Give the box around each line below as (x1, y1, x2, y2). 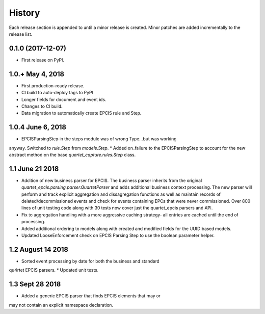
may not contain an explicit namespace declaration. (9, 302, 113, 308)
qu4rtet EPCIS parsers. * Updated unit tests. (9, 267, 99, 273)
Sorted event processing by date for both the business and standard (21, 258, 159, 264)
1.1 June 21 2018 (9, 164, 59, 173)
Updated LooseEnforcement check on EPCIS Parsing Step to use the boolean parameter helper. (21, 233, 215, 238)
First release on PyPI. (21, 57, 65, 63)
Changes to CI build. (21, 103, 63, 109)
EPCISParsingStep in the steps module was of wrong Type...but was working (21, 136, 177, 142)
